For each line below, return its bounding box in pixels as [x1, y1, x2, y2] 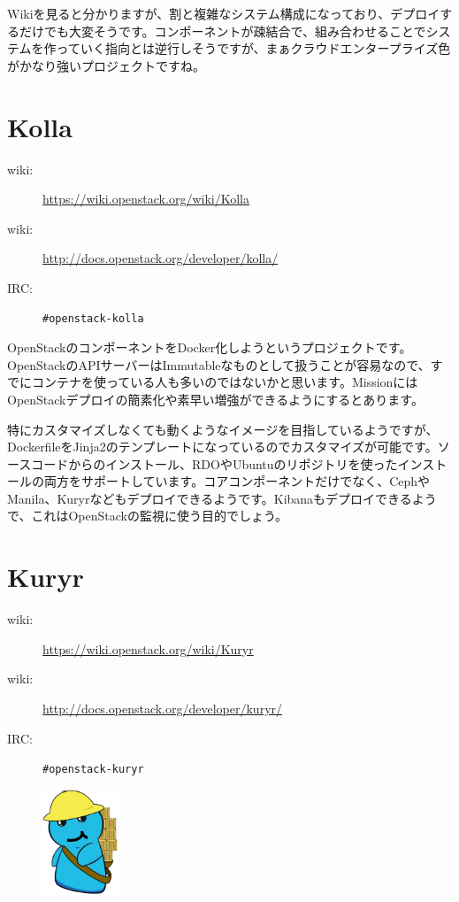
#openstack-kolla [42, 312, 144, 326]
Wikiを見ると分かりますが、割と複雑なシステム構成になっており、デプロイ [7, 4, 440, 22]
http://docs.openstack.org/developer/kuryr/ [42, 698, 283, 717]
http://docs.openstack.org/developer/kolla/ [42, 249, 279, 267]
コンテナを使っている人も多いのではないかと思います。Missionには [31, 373, 418, 391]
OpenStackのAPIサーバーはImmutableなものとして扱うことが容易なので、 [7, 355, 431, 374]
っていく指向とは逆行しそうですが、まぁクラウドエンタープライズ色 [56, 39, 451, 58]
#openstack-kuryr [42, 763, 144, 776]
